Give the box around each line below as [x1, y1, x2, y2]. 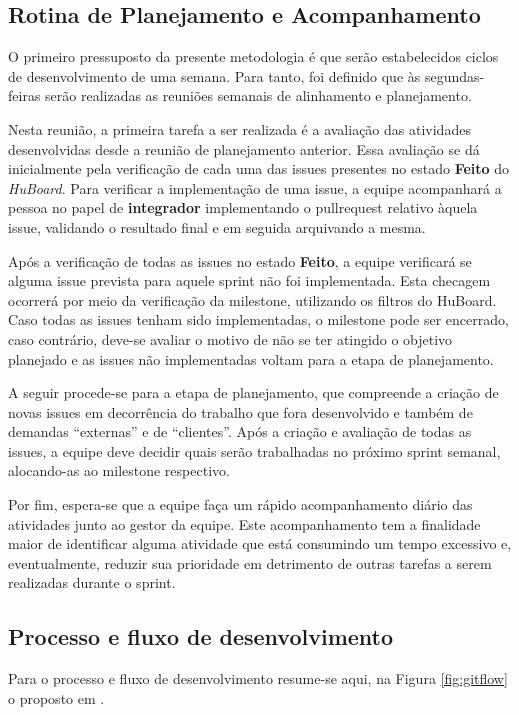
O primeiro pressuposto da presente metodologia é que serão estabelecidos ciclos [8, 46, 499, 67]
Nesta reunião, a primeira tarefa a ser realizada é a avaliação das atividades [8, 118, 471, 139]
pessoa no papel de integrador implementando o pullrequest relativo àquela [8, 197, 478, 218]
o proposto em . [8, 687, 105, 708]
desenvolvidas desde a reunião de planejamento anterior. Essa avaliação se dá [8, 138, 480, 159]
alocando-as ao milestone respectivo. [8, 460, 230, 481]
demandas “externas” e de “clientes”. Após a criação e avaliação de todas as [8, 421, 472, 442]
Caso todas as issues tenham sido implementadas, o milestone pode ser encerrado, [8, 309, 509, 330]
